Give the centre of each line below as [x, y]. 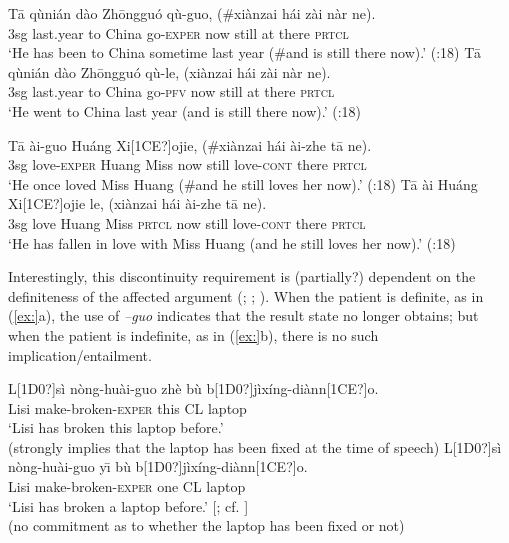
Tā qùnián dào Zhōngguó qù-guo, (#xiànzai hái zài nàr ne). [192, 13]
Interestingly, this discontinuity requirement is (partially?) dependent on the [242, 276]
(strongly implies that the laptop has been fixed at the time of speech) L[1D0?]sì [255, 446]
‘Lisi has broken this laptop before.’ [116, 427]
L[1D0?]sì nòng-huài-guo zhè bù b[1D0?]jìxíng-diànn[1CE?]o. [193, 388]
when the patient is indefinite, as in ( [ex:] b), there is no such [193, 334]
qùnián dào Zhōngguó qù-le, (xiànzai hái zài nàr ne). [169, 71]
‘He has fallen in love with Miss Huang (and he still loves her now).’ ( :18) [232, 242]
